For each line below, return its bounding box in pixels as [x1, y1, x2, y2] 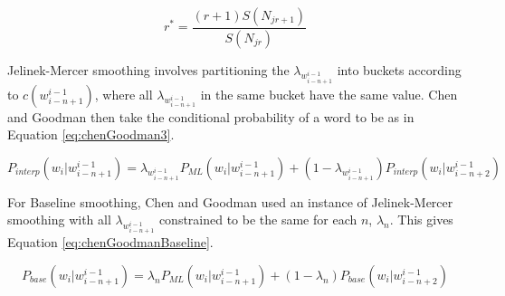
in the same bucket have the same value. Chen [200, 84, 458, 103]
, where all [94, 84, 153, 103]
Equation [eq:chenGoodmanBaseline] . [7, 233, 214, 252]
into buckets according [337, 60, 462, 79]
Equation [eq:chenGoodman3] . [7, 125, 175, 144]
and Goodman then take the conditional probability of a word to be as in [7, 107, 414, 126]
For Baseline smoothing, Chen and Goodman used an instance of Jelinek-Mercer [7, 192, 453, 211]
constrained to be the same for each [158, 210, 357, 229]
